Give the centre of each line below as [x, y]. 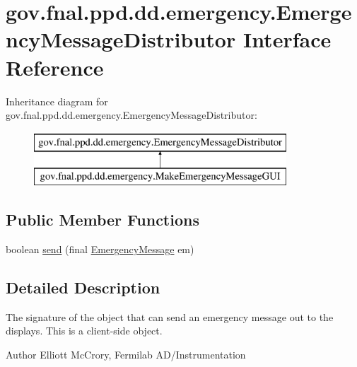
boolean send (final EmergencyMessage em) [100, 249]
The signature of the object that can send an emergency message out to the [170, 316]
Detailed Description [83, 287]
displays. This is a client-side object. [84, 331]
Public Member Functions [103, 220]
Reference [55, 67]
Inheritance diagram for [57, 101]
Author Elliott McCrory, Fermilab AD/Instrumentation [126, 355]
